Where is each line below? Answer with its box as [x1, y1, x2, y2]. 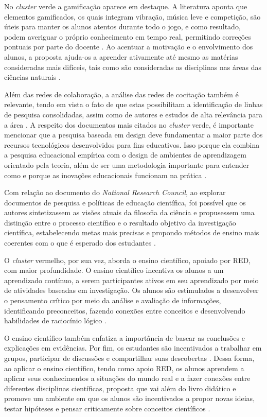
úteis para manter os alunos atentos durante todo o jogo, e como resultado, [4, 21, 241, 32]
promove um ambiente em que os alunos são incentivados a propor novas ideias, [4, 393, 255, 404]
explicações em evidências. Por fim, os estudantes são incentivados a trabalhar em [4, 342, 262, 353]
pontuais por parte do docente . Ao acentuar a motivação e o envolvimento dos [4, 41, 253, 52]
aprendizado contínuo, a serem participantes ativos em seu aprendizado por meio [4, 274, 259, 285]
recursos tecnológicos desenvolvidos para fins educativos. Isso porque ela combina [4, 139, 260, 150]
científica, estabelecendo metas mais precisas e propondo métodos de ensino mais [4, 227, 259, 238]
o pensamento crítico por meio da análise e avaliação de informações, [4, 295, 221, 306]
